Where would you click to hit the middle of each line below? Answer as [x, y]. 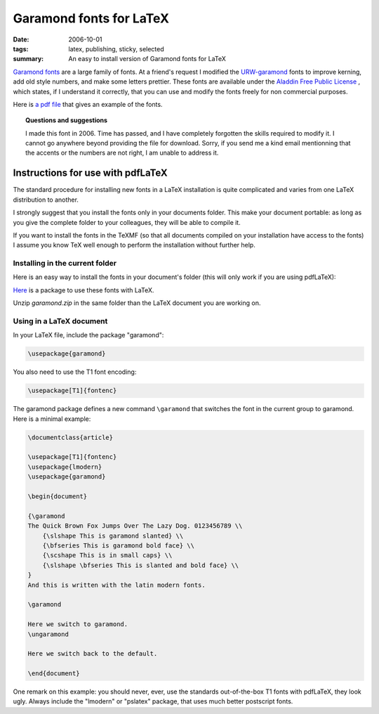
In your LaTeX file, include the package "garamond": [88, 335]
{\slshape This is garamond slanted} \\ [113, 535]
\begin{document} [58, 496]
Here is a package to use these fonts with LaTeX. [84, 290]
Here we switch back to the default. [93, 654]
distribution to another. [46, 200]
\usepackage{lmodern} [65, 467]
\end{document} [54, 674]
